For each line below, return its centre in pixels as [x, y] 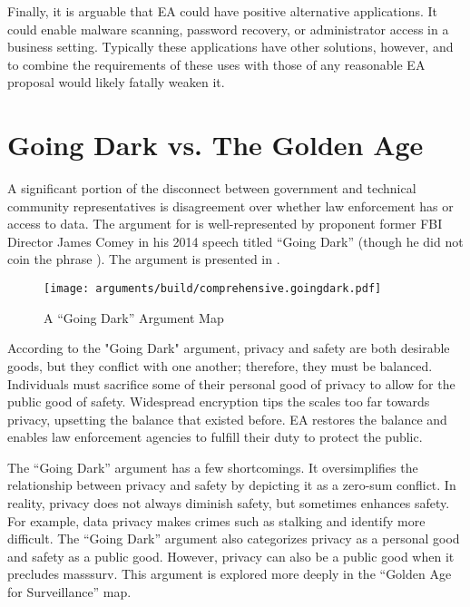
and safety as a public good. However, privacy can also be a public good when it [231, 556]
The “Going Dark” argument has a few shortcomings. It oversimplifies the [213, 467]
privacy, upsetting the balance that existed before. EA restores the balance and [227, 419]
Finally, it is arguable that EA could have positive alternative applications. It [223, 11]
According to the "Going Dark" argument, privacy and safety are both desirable [229, 348]
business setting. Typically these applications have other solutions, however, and [230, 47]
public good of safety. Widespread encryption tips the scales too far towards [219, 401]
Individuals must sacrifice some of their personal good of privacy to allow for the [231, 383]
